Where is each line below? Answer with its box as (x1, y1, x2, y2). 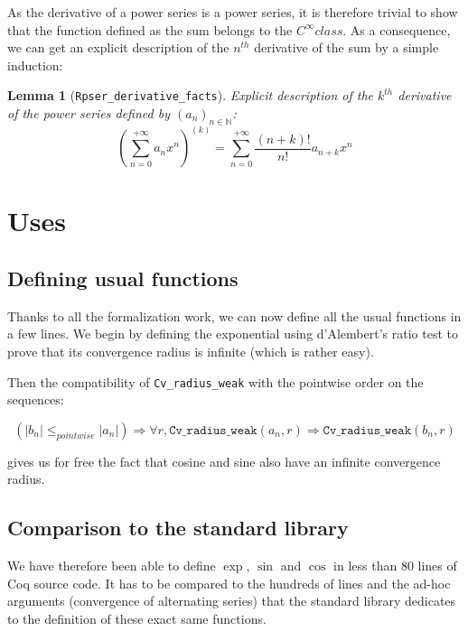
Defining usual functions (7, 264, 239, 292)
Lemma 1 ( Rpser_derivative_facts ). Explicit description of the (7, 86, 373, 105)
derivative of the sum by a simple (254, 38, 439, 57)
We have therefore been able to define (7, 556, 216, 575)
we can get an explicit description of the (7, 38, 229, 57)
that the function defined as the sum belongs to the (7, 20, 293, 39)
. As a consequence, (342, 20, 451, 39)
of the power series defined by (7, 104, 170, 123)
